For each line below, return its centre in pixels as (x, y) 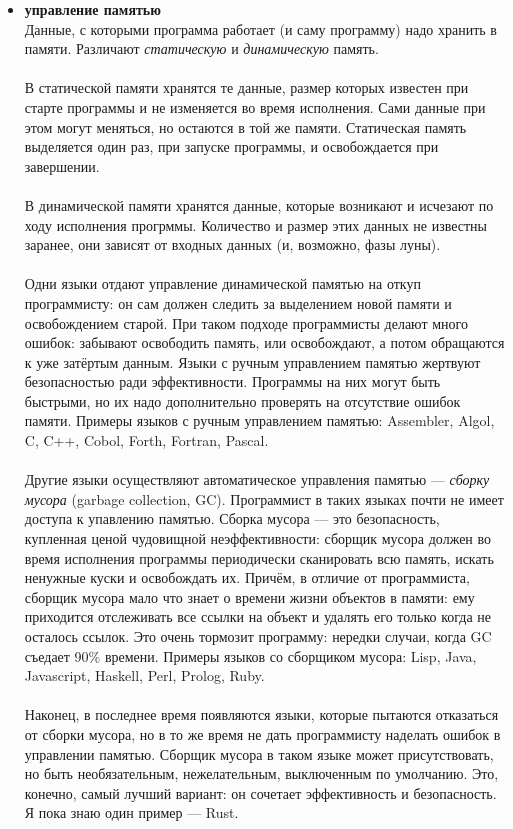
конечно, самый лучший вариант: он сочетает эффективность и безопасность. (260, 792)
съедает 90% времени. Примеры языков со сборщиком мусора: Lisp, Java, (250, 655)
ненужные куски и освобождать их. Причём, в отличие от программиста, (247, 577)
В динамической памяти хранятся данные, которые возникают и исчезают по (259, 204)
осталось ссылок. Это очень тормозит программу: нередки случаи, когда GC (258, 636)
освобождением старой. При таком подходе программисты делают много (246, 322)
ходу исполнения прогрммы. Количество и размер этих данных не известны (256, 224)
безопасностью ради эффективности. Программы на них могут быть (232, 381)
